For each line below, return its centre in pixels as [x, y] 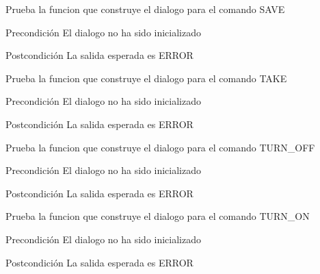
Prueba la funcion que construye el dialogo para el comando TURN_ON [158, 216]
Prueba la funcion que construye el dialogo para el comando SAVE [145, 9]
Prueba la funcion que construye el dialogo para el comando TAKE [146, 78]
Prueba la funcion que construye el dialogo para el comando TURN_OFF [160, 147]
